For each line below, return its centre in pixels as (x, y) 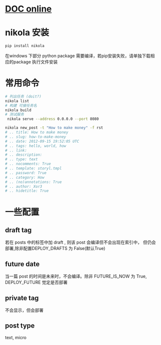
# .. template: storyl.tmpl (34, 168)
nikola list (17, 101)
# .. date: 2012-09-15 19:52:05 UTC (42, 141)
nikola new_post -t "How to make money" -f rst (54, 128)
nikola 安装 (27, 33)
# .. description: (24, 155)
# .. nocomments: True (28, 164)
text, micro (16, 337)
